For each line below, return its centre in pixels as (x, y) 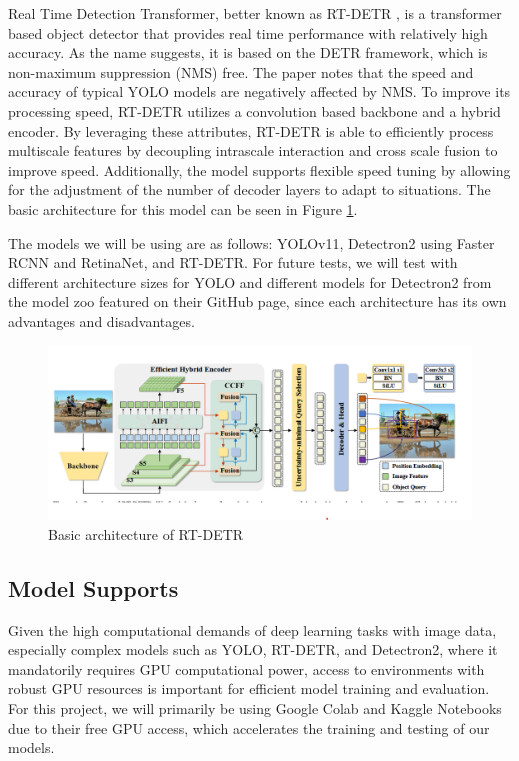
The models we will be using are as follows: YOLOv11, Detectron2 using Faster (251, 242)
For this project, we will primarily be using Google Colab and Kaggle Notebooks (255, 708)
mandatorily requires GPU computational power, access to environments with (246, 668)
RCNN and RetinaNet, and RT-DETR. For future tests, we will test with (233, 262)
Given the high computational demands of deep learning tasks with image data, (252, 629)
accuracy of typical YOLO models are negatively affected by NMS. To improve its (259, 91)
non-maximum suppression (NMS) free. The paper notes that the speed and (241, 71)
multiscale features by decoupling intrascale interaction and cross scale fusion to (253, 150)
